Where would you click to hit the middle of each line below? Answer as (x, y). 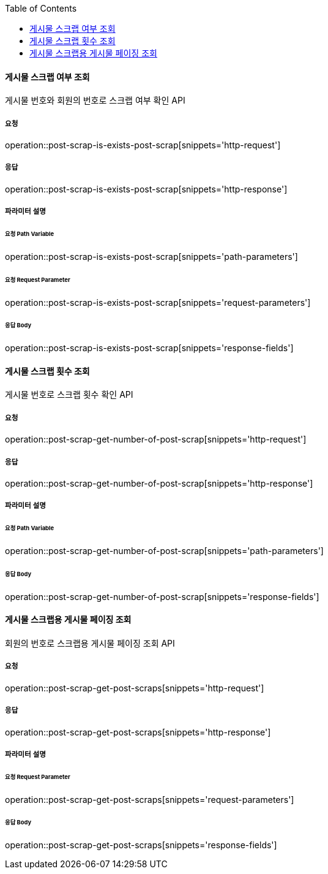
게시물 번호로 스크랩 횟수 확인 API (69, 395)
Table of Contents (41, 8)
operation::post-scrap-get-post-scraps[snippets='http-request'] (135, 688)
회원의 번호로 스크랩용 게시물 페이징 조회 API (90, 643)
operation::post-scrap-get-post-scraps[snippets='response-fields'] (141, 845)
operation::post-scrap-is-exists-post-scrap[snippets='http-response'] (146, 189)
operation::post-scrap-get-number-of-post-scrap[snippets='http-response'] (159, 484)
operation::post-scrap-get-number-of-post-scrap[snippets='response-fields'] (162, 596)
